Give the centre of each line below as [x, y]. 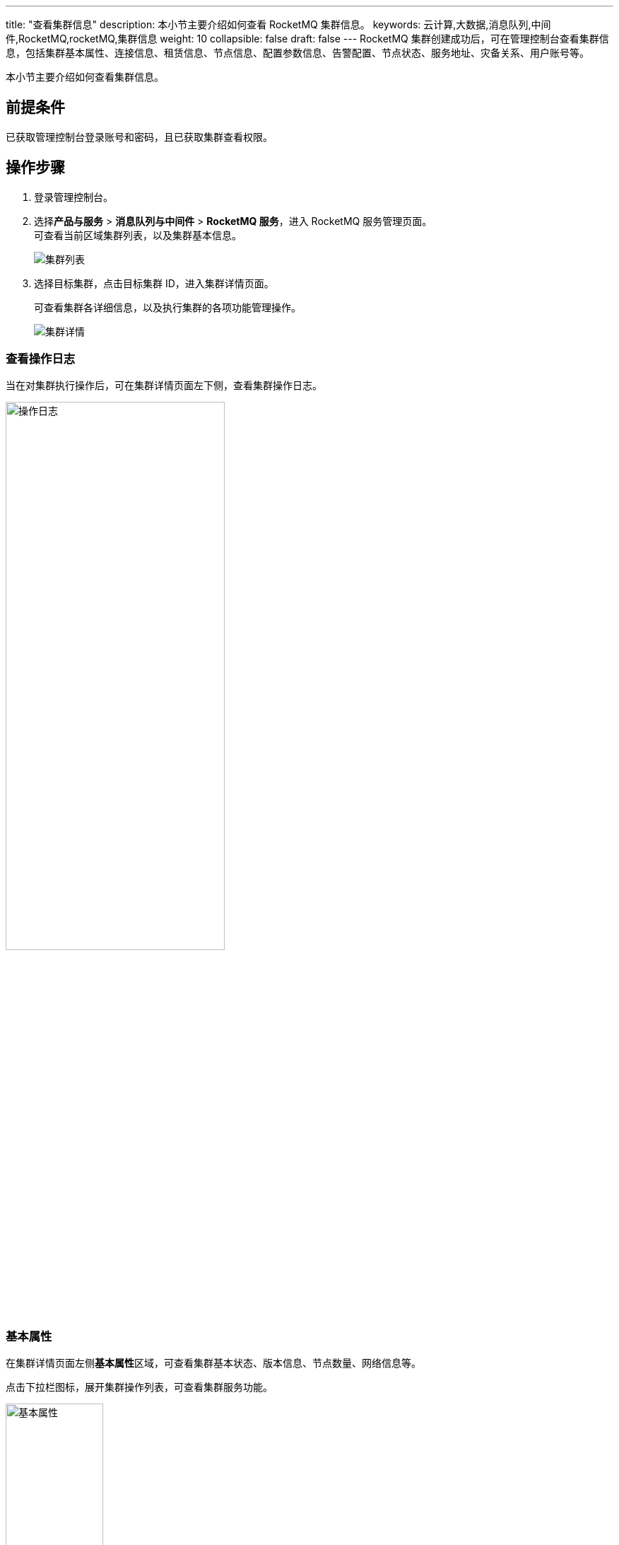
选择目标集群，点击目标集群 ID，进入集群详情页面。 [154, 283]
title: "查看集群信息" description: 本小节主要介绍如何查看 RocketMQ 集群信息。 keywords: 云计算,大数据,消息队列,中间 [278, 24]
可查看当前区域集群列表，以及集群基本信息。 [138, 235]
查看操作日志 [41, 359]
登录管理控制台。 [73, 197]
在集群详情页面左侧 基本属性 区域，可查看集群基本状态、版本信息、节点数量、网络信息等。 [213, 1363]
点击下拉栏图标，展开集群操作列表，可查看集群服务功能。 [139, 1387]
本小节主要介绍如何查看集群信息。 [85, 77]
